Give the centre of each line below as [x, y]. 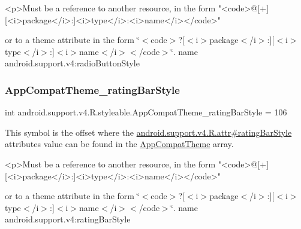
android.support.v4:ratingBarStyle [68, 219]
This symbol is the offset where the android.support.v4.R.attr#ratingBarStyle [148, 132]
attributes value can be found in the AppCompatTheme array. [119, 144]
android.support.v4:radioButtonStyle [72, 63]
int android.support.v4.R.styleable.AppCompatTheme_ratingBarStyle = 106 [146, 112]
